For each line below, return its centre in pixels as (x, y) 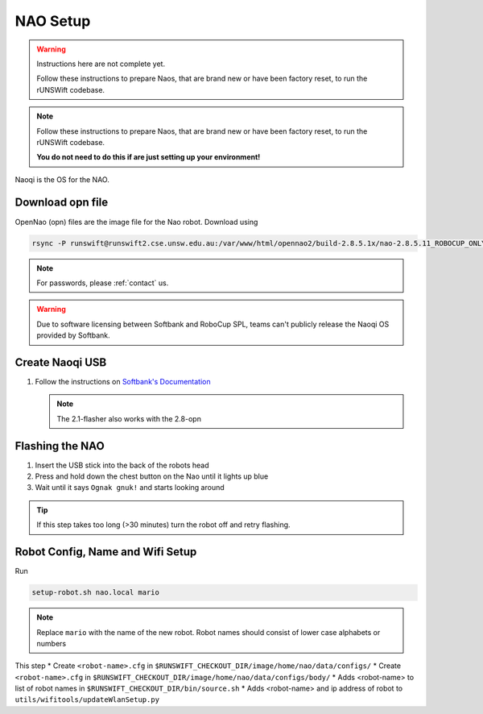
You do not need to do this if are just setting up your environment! (149, 157)
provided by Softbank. (73, 335)
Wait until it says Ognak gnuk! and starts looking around (130, 488)
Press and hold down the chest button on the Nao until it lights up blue (152, 476)
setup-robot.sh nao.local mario (96, 593)
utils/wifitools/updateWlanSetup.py (87, 700)
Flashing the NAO (60, 446)
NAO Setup (53, 21)
